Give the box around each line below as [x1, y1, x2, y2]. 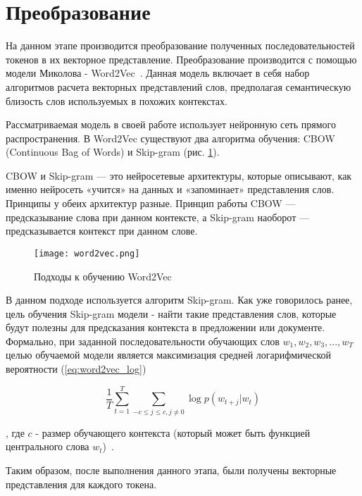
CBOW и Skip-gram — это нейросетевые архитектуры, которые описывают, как [6, 168, 352, 182]
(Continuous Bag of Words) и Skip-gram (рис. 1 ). [6, 144, 220, 159]
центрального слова [6, 439, 89, 454]
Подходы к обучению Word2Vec [34, 268, 172, 283]
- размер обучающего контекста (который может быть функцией [35, 425, 311, 440]
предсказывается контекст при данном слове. [6, 223, 198, 238]
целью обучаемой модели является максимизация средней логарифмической [6, 347, 332, 362]
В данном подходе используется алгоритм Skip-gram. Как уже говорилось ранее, [6, 292, 353, 307]
